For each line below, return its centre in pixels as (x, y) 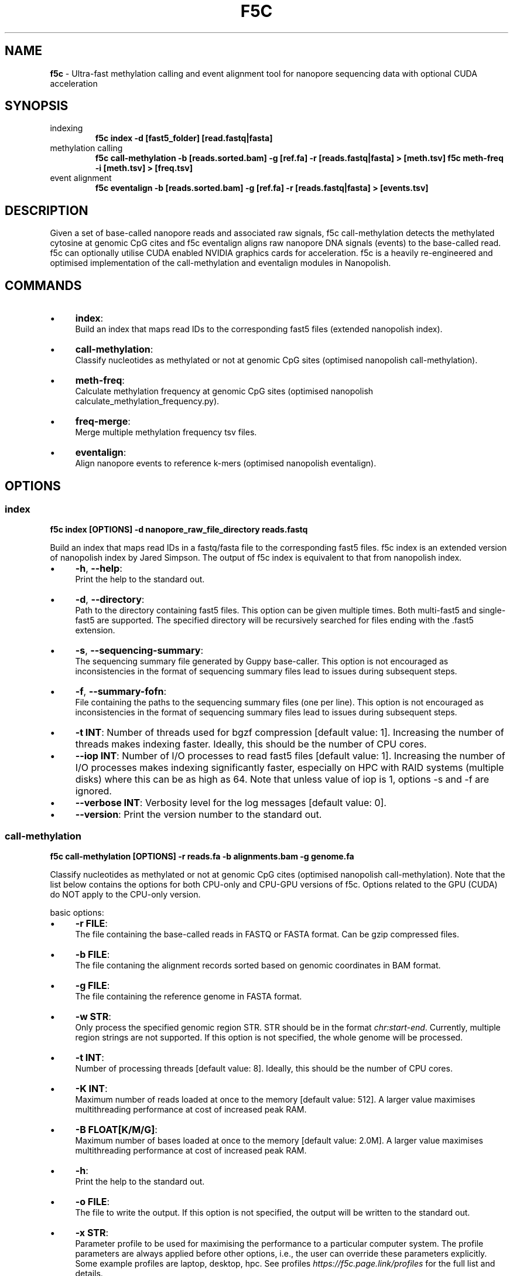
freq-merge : (103, 422)
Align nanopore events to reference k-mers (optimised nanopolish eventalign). (226, 463)
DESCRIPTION (47, 210)
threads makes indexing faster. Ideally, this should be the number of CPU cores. (251, 744)
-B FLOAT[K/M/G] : (116, 1130)
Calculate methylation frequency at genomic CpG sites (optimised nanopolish (224, 391)
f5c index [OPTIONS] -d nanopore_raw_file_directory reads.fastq (179, 530)
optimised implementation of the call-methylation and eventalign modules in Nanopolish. (220, 263)
